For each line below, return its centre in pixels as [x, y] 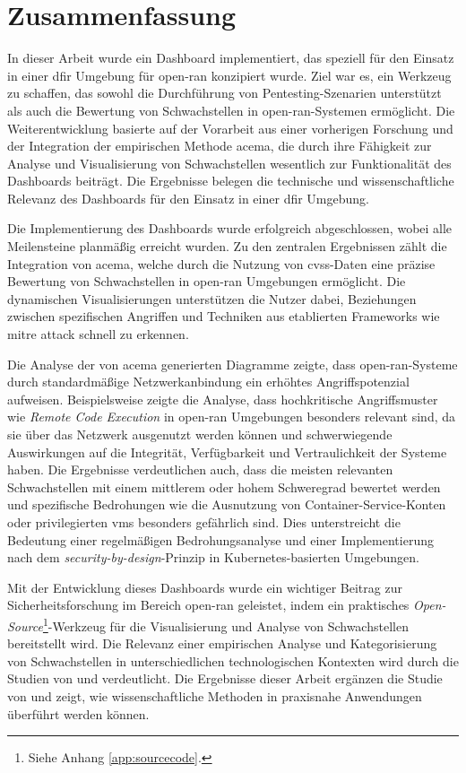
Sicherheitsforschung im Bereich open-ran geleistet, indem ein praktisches [208, 605]
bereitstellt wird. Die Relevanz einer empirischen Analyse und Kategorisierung [222, 643]
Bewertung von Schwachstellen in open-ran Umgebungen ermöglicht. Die [207, 281]
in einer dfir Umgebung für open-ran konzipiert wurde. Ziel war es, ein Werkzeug [229, 75]
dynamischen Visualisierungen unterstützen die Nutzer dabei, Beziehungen [212, 298]
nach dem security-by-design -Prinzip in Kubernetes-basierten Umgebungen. [213, 557]
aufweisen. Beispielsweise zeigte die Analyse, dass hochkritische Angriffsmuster [223, 399]
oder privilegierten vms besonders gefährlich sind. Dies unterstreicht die [204, 521]
